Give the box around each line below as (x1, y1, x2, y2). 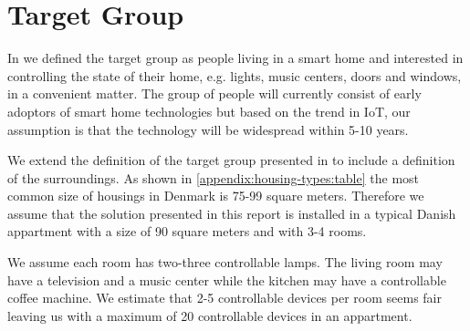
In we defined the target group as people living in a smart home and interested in (7, 48, 464, 67)
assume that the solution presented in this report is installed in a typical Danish (7, 203, 456, 222)
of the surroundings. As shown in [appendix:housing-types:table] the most (7, 168, 420, 187)
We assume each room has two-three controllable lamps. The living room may (7, 253, 443, 272)
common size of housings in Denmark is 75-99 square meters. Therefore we (7, 186, 424, 205)
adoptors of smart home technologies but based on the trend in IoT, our (7, 101, 411, 120)
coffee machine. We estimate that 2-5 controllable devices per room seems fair (7, 288, 442, 307)
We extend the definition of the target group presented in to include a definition (7, 150, 455, 170)
